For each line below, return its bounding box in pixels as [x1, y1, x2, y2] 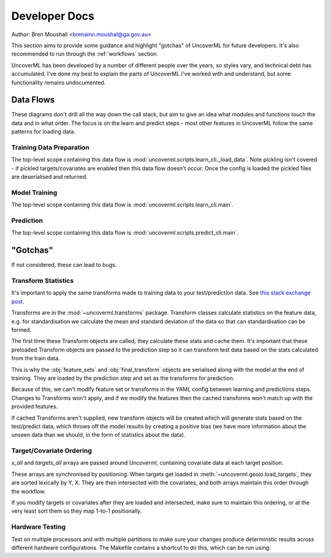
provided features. [11, 403, 58, 410]
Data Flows [11, 95, 55, 105]
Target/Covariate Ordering [11, 447, 92, 455]
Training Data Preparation [11, 143, 90, 151]
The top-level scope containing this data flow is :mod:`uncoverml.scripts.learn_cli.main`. [11, 201, 234, 208]
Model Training [11, 188, 58, 197]
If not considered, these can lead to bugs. [11, 261, 117, 269]
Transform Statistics [11, 276, 74, 285]
